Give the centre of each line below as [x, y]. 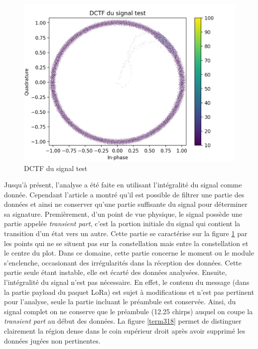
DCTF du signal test [56, 168]
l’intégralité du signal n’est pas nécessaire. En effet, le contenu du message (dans [127, 282]
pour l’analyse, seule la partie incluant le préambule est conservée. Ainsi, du [120, 302]
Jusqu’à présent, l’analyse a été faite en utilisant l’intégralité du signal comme [123, 185]
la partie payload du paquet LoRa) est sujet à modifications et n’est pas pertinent [129, 292]
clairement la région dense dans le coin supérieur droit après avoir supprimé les [125, 331]
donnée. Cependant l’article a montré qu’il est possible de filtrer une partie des [124, 194]
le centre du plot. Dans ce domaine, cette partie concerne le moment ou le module [129, 253]
